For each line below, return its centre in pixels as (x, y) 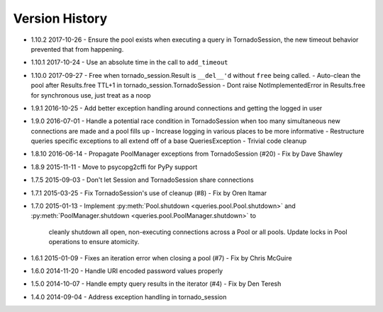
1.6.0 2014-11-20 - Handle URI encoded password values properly (127, 271)
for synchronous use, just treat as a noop (91, 95)
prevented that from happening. (77, 49)
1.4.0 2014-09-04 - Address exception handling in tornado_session (129, 296)
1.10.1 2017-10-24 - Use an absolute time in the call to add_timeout (129, 62)
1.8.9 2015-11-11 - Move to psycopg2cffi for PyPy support (114, 167)
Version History (60, 18)
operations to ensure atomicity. (94, 242)
